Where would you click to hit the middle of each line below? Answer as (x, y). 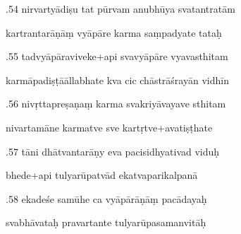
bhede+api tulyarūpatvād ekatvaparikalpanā (102, 175)
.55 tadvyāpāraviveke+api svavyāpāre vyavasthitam (117, 56)
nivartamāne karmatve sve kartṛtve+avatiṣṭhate (109, 127)
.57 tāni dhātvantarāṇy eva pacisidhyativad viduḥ (113, 151)
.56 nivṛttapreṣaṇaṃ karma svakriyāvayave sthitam (116, 104)
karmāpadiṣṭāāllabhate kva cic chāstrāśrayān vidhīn (117, 80)
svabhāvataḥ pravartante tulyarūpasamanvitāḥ (106, 222)
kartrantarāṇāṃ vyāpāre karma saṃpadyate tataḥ (114, 32)
